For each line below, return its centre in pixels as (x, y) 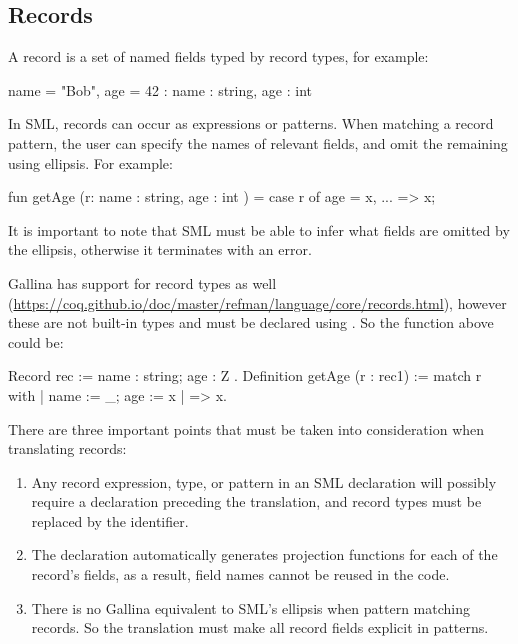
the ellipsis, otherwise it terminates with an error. (160, 249)
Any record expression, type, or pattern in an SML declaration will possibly (264, 481)
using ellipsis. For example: (90, 162)
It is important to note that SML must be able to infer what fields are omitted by (259, 229)
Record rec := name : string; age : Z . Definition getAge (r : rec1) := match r (245, 375)
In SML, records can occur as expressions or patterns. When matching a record (251, 123)
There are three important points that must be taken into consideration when (246, 428)
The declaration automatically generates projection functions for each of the (264, 554)
